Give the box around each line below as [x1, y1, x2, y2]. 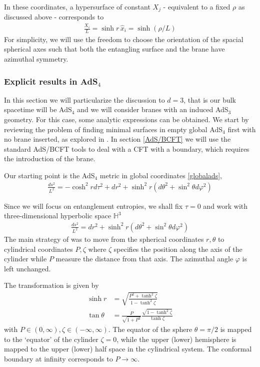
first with [227, 124, 256, 134]
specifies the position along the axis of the [113, 243, 242, 254]
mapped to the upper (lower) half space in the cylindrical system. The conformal [4, 343, 252, 354]
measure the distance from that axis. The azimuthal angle [55, 253, 233, 264]
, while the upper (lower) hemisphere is [116, 333, 236, 344]
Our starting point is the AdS [4, 170, 95, 181]
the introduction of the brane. [4, 153, 95, 164]
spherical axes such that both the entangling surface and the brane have [4, 44, 225, 54]
